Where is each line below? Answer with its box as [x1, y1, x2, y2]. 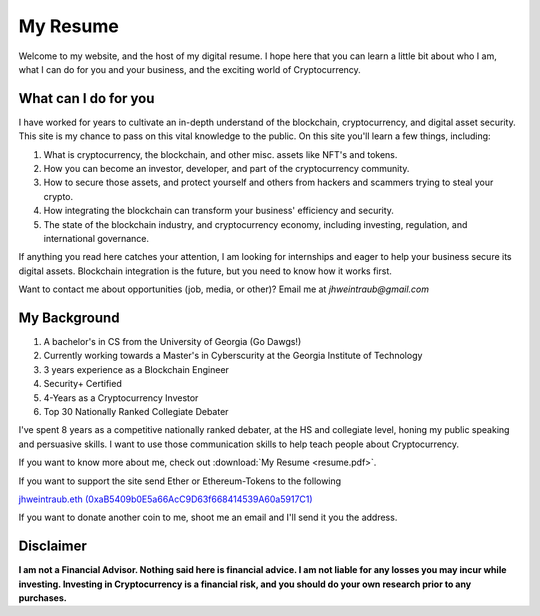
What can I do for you [18, 90, 155, 107]
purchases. [18, 592, 67, 604]
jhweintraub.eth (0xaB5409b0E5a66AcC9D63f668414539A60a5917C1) [18, 493, 314, 505]
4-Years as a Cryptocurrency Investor [43, 391, 199, 404]
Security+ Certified [43, 378, 122, 390]
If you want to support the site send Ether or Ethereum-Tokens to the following [18, 475, 342, 487]
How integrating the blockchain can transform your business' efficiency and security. [43, 205, 395, 217]
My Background [18, 309, 120, 326]
